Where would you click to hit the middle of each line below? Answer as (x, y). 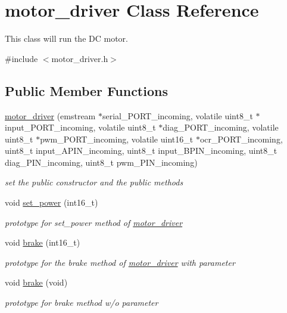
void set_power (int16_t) (52, 202)
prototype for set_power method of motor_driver (94, 222)
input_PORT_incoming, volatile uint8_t (80, 127)
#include (21, 58)
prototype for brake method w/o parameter (82, 303)
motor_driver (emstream (50, 115)
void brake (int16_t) (43, 242)
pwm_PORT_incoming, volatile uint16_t (117, 139)
